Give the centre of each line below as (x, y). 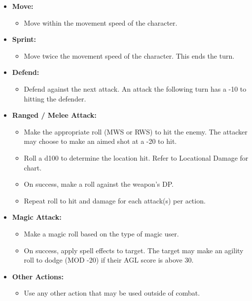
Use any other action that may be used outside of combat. (112, 293)
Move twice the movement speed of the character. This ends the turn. (129, 55)
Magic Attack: (37, 217)
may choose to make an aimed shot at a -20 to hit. (100, 141)
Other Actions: (38, 276)
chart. (33, 167)
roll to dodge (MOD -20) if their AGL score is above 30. (109, 260)
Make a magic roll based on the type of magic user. (101, 233)
